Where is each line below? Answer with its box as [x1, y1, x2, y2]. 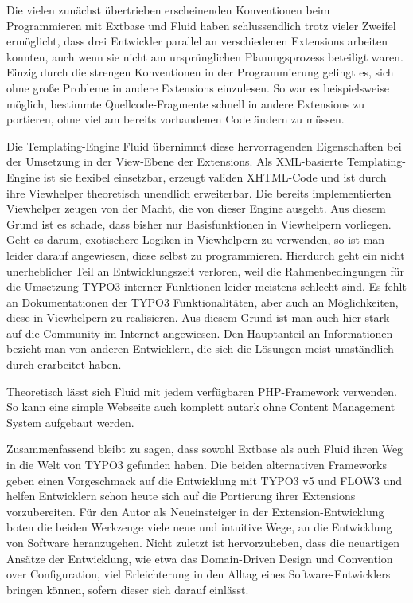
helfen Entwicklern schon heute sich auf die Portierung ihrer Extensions [6, 487, 356, 504]
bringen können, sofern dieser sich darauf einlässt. [6, 581, 249, 597]
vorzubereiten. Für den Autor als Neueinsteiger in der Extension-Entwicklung [6, 503, 384, 519]
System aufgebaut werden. [6, 413, 134, 430]
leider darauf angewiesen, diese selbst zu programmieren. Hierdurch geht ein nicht [6, 246, 405, 263]
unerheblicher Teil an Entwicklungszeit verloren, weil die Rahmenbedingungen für [6, 262, 405, 279]
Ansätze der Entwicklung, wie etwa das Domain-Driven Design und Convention [6, 550, 393, 566]
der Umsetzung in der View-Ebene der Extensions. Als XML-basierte [6, 153, 344, 170]
